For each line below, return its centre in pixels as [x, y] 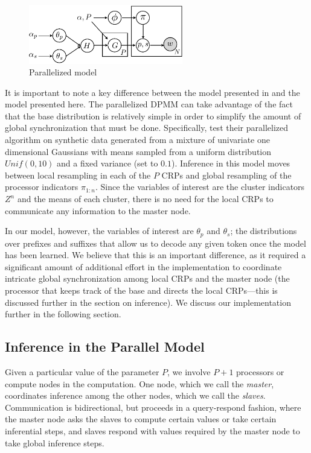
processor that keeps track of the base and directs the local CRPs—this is [141, 290]
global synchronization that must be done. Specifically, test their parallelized [146, 128]
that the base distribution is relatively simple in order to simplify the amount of [153, 116]
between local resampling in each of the [78, 175]
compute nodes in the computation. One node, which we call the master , [139, 383]
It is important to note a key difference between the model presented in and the [152, 92]
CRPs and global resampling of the [226, 175]
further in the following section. [63, 314]
